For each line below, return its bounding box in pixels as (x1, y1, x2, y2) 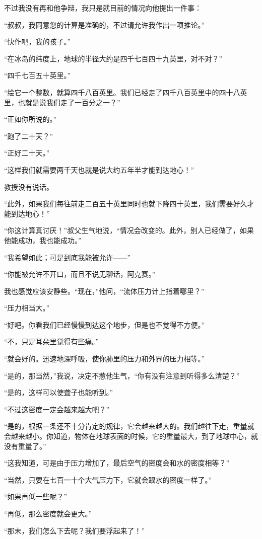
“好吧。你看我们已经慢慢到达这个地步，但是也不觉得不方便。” (4, 319, 205, 330)
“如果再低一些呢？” (4, 491, 68, 502)
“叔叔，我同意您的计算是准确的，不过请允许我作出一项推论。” (4, 19, 205, 30)
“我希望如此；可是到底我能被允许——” (4, 252, 131, 262)
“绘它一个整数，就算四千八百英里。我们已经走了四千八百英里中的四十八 (4, 87, 240, 97)
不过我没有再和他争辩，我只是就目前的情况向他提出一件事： (4, 3, 202, 13)
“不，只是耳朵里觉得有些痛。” (4, 336, 99, 347)
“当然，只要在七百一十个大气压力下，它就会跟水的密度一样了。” (4, 474, 212, 485)
